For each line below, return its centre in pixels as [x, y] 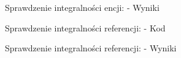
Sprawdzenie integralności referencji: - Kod [85, 27]
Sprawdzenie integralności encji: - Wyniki [82, 7]
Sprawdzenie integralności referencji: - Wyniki [91, 48]
